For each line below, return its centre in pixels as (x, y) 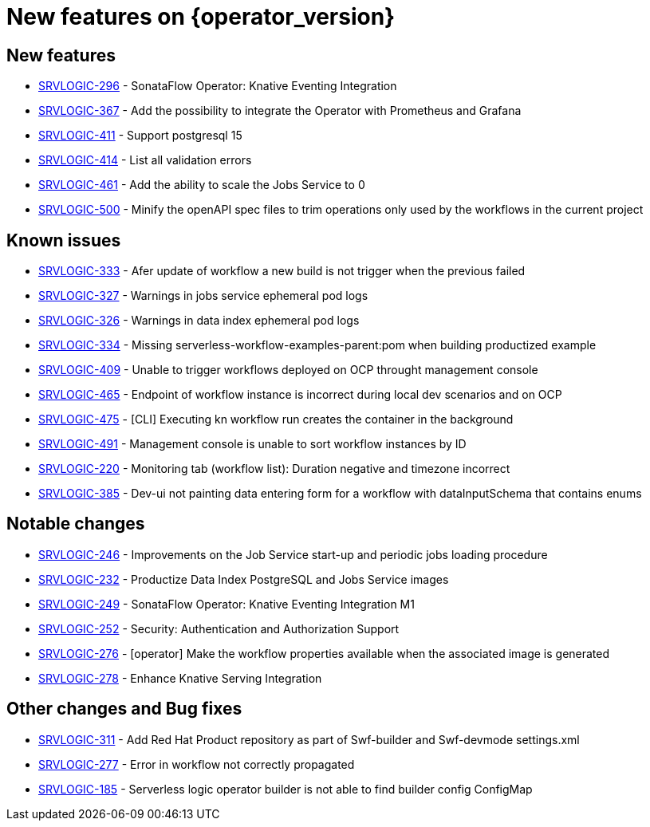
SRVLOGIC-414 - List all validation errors (145, 160)
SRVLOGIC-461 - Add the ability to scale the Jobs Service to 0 (202, 185)
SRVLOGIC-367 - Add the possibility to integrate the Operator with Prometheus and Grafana (280, 111)
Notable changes (76, 524)
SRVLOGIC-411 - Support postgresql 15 (140, 136)
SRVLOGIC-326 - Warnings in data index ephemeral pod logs (199, 321)
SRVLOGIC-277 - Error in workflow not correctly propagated (197, 764)
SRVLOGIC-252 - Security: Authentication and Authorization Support (219, 628)
